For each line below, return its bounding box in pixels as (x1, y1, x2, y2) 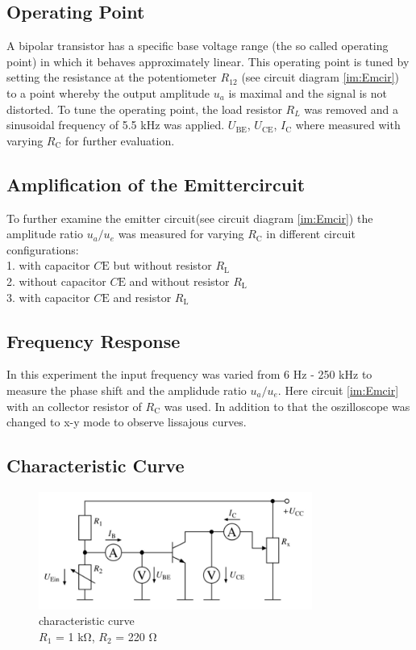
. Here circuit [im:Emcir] (277, 381, 399, 398)
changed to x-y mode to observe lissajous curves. (6, 413, 247, 430)
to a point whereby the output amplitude (6, 84, 210, 101)
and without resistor (129, 272, 230, 289)
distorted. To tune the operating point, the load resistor (6, 100, 282, 117)
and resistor (113, 288, 172, 305)
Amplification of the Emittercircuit (6, 171, 306, 196)
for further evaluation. (64, 132, 175, 149)
